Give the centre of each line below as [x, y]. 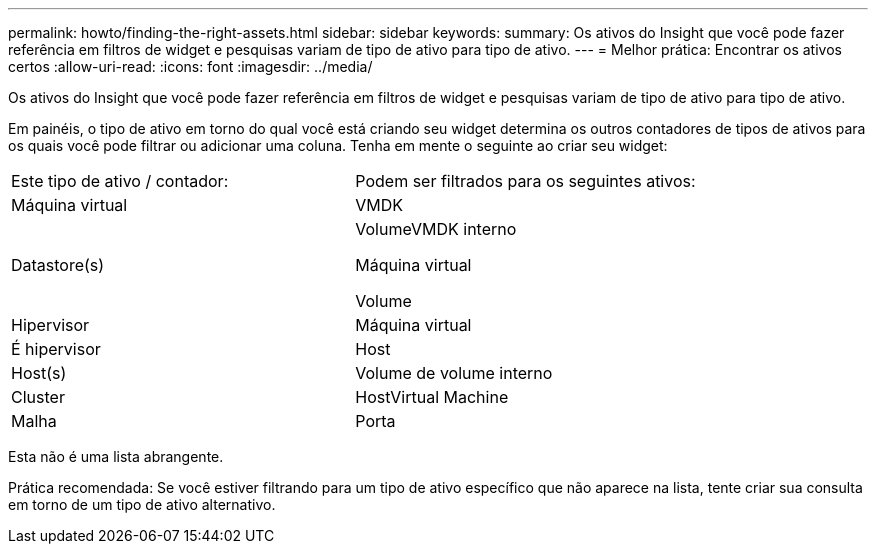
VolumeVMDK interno [436, 229]
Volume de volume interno [454, 373]
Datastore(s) [58, 265]
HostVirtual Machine [432, 397]
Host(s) [39, 373]
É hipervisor [56, 349]
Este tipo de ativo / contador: [120, 181]
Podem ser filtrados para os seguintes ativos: [525, 181]
